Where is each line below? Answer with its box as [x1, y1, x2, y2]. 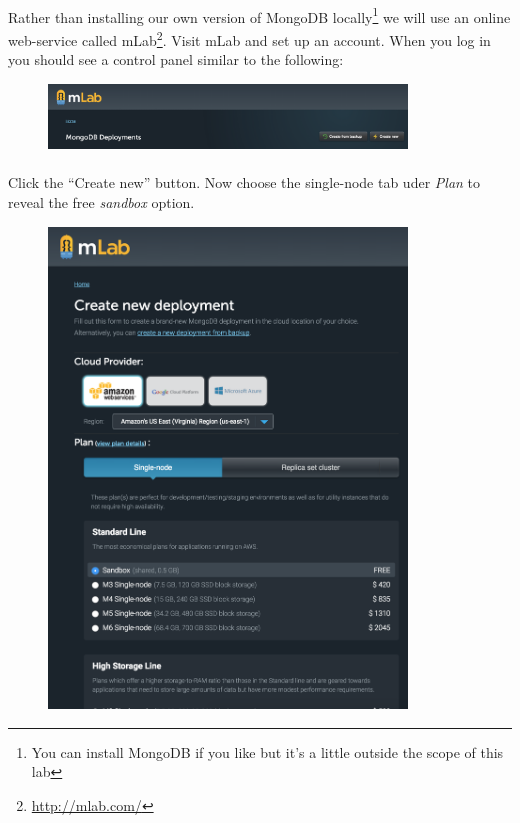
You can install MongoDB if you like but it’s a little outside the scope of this [31, 741, 504, 762]
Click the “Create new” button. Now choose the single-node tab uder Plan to [8, 172, 481, 193]
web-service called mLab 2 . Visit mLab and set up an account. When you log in [8, 26, 491, 50]
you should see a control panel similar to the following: [8, 49, 344, 70]
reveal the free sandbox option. [8, 191, 195, 212]
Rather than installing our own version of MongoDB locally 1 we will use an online [8, 3, 511, 27]
